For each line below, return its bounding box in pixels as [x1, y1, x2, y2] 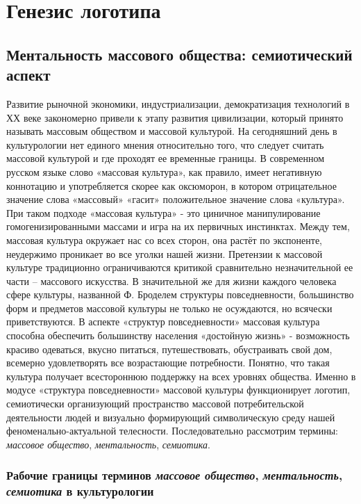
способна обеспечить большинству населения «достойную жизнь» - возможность [6, 328, 350, 343]
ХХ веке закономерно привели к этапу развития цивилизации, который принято [6, 110, 344, 124]
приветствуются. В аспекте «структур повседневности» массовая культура [6, 314, 320, 329]
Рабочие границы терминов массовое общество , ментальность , [6, 466, 343, 484]
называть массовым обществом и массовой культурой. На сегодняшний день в [6, 124, 337, 138]
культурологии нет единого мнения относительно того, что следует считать [6, 137, 324, 152]
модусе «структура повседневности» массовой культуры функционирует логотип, [6, 382, 351, 397]
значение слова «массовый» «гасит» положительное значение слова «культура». [6, 192, 345, 206]
